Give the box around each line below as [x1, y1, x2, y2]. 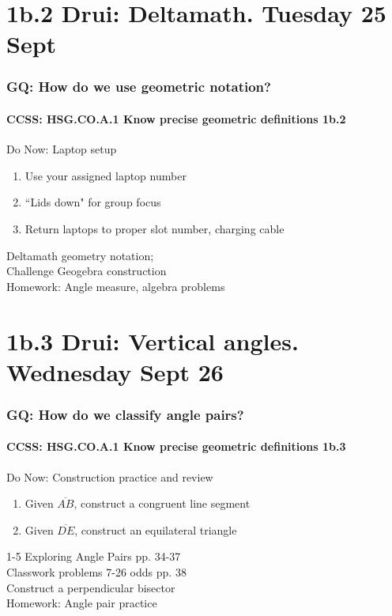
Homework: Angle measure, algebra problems [6, 278, 225, 294]
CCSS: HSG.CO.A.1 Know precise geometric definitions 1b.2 [6, 111, 346, 127]
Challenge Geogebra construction [6, 263, 167, 279]
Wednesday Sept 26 [6, 355, 224, 387]
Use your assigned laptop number [24, 167, 187, 183]
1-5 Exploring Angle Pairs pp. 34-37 [6, 548, 181, 565]
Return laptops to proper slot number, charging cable [24, 220, 285, 236]
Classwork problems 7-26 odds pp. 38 [6, 563, 187, 580]
